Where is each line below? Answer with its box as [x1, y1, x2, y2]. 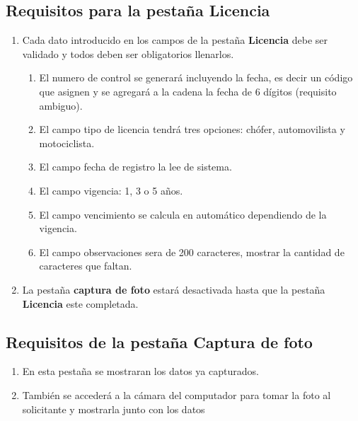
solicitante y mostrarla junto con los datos [22, 401, 205, 416]
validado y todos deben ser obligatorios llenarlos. [22, 46, 234, 61]
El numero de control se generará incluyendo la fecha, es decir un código [39, 70, 353, 85]
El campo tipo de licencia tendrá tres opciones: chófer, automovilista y [39, 122, 345, 137]
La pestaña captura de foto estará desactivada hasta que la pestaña [22, 282, 325, 296]
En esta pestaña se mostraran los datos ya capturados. [22, 364, 259, 379]
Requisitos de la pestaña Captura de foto [6, 330, 313, 352]
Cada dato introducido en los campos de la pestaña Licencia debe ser [22, 33, 328, 47]
